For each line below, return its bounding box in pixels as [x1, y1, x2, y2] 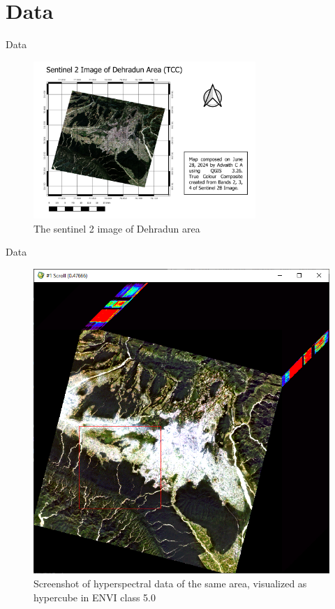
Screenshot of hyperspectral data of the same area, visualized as [33, 575, 307, 590]
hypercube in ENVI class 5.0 [33, 589, 156, 604]
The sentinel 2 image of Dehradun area [33, 221, 200, 235]
